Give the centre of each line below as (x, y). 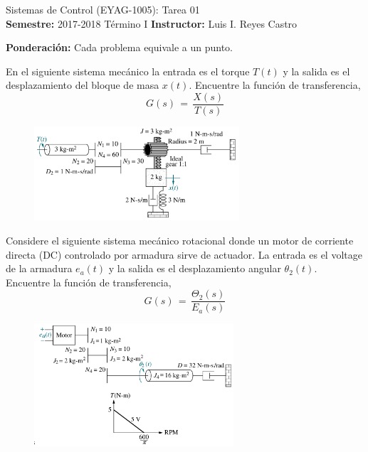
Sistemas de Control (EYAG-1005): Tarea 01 (103, 9)
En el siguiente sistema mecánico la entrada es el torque (128, 71)
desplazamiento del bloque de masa (83, 85)
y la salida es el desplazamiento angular (195, 268)
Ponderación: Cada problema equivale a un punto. (119, 47)
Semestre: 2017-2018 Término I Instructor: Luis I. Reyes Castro (152, 23)
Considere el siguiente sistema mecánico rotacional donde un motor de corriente (180, 240)
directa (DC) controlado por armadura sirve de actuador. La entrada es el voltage (184, 254)
